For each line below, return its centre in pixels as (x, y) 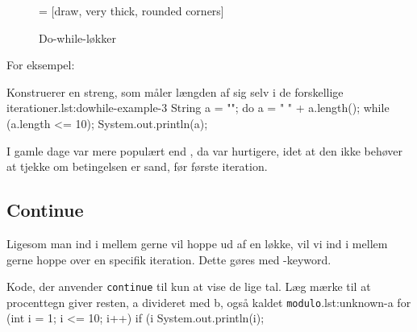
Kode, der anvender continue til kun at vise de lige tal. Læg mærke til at (189, 286)
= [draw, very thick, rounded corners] (131, 10)
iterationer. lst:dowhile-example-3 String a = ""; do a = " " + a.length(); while (198, 108)
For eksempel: (41, 65)
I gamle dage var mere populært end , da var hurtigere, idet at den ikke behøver (205, 150)
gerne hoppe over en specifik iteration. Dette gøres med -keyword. (169, 259)
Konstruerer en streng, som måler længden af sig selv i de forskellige (175, 91)
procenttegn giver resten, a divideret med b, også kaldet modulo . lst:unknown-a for (209, 302)
